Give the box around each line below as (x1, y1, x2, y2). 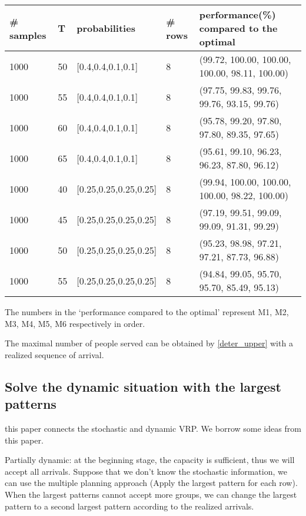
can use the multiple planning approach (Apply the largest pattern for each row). (5, 477, 298, 489)
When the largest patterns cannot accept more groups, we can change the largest (5, 488, 297, 500)
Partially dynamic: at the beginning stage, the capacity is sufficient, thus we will (5, 454, 295, 466)
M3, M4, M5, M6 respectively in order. (5, 317, 145, 329)
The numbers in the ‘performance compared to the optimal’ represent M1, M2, (5, 306, 289, 317)
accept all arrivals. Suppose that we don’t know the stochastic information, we (5, 465, 287, 477)
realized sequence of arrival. (5, 348, 104, 360)
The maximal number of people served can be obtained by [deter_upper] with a (5, 337, 293, 349)
